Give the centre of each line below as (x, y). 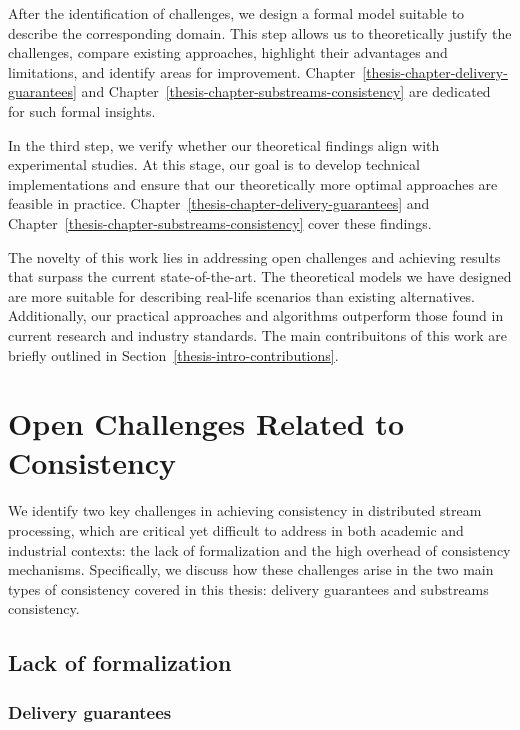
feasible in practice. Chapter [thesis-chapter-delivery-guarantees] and (219, 203)
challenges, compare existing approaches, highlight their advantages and (228, 52)
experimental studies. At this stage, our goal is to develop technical (214, 164)
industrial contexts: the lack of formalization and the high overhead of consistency (259, 549)
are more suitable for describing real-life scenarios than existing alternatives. (242, 295)
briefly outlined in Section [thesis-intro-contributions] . (173, 354)
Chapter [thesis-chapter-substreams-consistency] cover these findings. (220, 222)
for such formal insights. (82, 110)
